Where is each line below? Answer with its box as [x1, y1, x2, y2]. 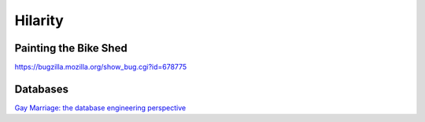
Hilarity [14, 12, 65, 29]
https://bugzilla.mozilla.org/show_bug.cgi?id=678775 [14, 63, 187, 72]
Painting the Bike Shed [14, 41, 128, 55]
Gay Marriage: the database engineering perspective [14, 102, 187, 113]
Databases [14, 82, 69, 95]
